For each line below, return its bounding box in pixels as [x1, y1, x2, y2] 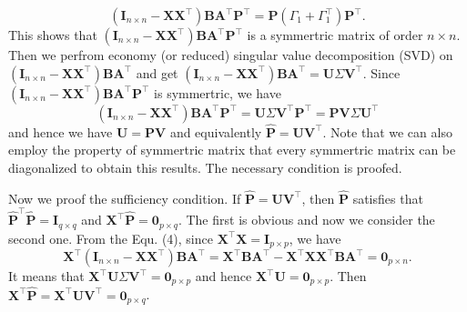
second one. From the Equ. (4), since [8, 228, 213, 247]
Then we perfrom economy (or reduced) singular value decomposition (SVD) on [8, 45, 453, 64]
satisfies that [352, 188, 423, 207]
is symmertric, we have [154, 83, 281, 102]
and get [136, 63, 178, 82]
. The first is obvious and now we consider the [178, 210, 435, 229]
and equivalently [169, 122, 262, 141]
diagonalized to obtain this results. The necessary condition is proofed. [8, 158, 402, 176]
